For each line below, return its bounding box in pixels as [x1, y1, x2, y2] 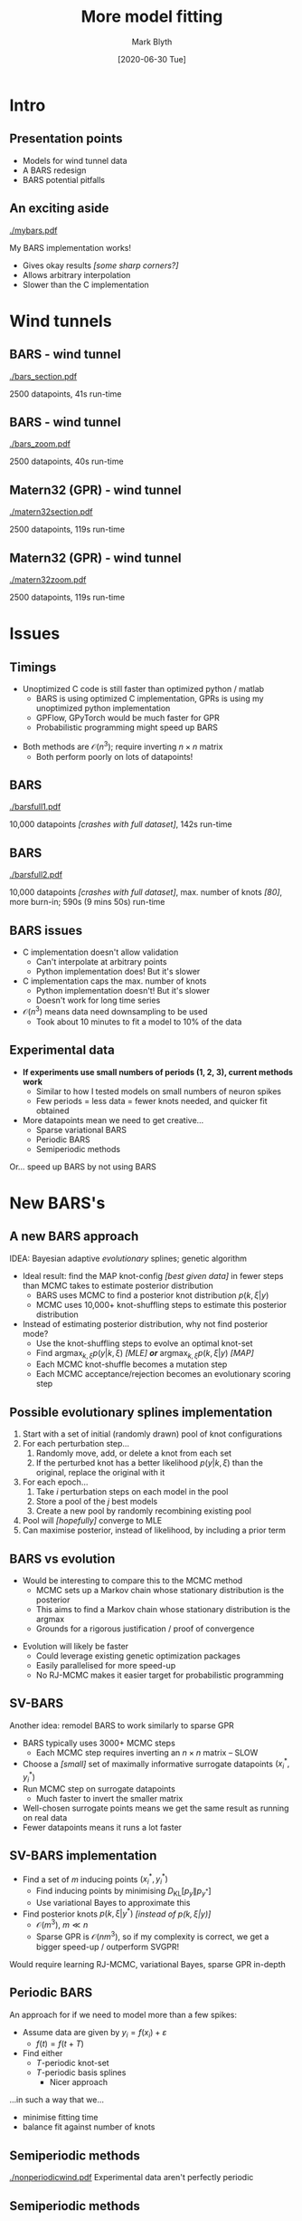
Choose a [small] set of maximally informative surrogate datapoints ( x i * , [22, 1756, 290, 1772]
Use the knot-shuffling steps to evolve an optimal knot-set [35, 1338, 253, 1349]
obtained [35, 1105, 70, 1116]
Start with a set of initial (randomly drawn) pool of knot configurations [22, 1428, 283, 1439]
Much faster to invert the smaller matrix [35, 1793, 184, 1803]
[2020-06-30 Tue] [117, 53, 187, 64]
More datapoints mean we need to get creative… [22, 1114, 204, 1125]
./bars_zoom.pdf [9, 438, 71, 449]
